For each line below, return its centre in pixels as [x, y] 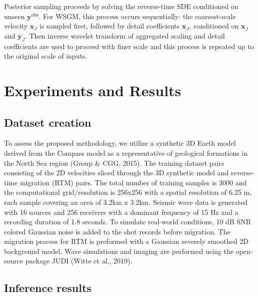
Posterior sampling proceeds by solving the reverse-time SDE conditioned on [121, 6]
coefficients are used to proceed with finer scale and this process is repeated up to [129, 46]
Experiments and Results [93, 90]
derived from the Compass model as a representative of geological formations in [126, 153]
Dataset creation [48, 122]
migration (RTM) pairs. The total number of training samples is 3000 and [133, 182]
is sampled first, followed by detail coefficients [110, 26]
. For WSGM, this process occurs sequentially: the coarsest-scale [137, 16]
